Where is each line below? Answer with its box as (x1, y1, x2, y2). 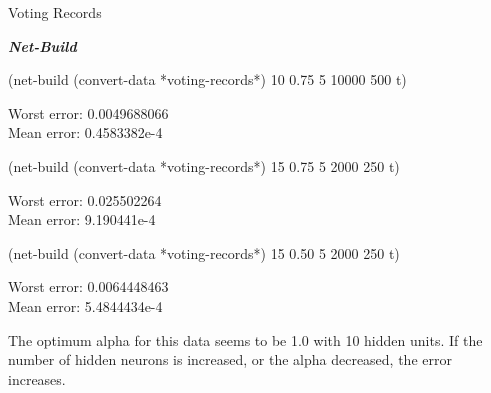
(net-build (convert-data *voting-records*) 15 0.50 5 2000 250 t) (8, 242, 400, 263)
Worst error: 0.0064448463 (8, 276, 169, 297)
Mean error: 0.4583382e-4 (8, 122, 163, 143)
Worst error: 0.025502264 (8, 189, 162, 210)
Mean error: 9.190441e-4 (8, 209, 156, 230)
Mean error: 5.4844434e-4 (8, 295, 163, 316)
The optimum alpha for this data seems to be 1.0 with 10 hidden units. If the (8, 329, 483, 350)
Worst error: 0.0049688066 (8, 102, 169, 123)
